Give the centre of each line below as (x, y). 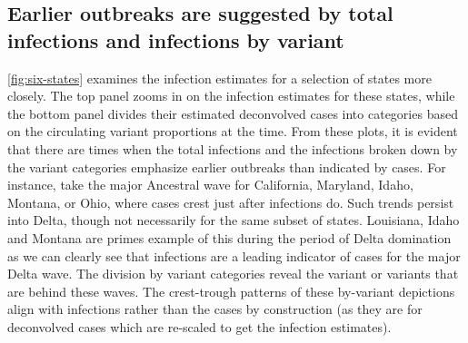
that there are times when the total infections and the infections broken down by (233, 148)
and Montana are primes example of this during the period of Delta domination (229, 237)
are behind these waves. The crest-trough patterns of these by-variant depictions (231, 291)
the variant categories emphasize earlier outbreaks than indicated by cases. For (227, 167)
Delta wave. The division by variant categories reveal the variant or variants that (233, 274)
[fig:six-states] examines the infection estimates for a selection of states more (219, 78)
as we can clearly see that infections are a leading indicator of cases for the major (234, 255)
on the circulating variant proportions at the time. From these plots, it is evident (233, 131)
